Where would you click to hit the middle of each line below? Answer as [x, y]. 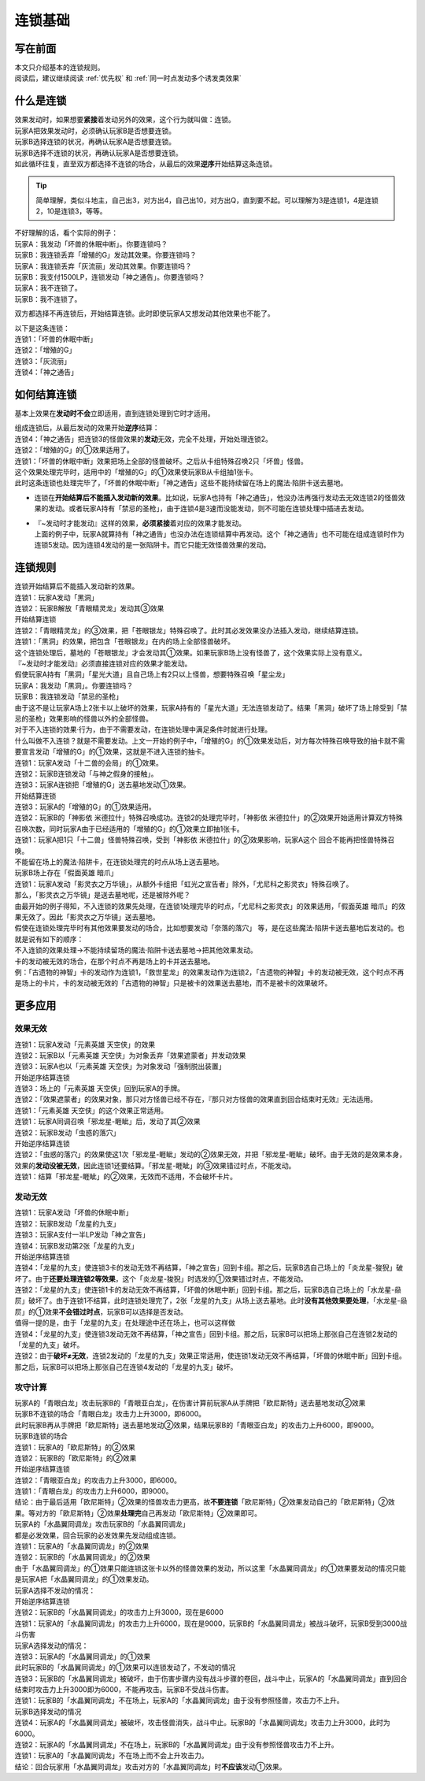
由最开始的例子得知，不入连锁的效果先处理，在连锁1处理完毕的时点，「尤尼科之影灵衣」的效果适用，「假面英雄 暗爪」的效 [210, 906]
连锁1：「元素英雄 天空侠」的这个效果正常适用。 [91, 1110]
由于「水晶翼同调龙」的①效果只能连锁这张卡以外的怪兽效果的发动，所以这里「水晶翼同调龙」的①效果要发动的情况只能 [210, 1568]
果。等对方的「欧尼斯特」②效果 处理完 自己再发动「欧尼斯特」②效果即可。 [138, 1513]
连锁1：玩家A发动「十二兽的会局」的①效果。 [89, 762]
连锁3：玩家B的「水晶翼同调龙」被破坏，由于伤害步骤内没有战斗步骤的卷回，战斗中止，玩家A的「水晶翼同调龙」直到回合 [211, 1679]
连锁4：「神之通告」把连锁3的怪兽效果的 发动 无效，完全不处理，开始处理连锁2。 [144, 439]
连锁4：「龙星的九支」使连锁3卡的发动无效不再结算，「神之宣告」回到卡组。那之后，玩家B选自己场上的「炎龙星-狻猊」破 [209, 1267]
